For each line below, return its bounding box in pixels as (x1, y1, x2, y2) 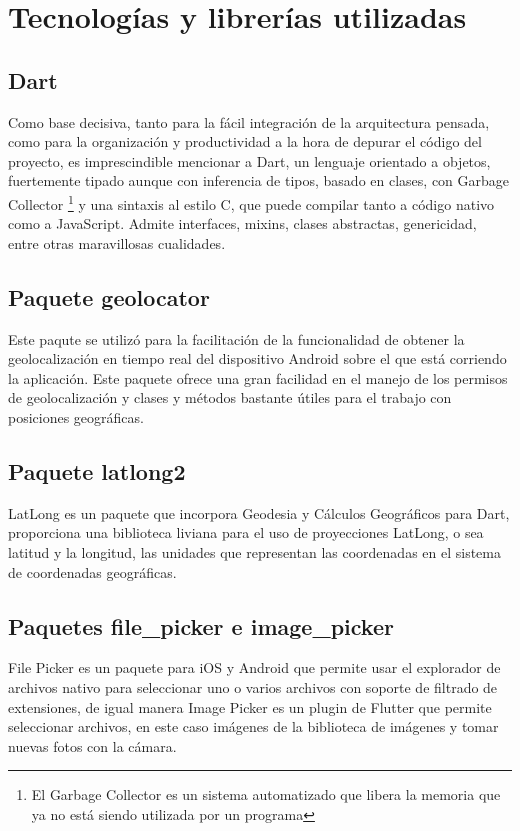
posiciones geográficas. (8, 406, 144, 427)
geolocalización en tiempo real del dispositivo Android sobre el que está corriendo (8, 348, 507, 369)
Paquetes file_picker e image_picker (8, 610, 394, 641)
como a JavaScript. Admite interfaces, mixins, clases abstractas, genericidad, (8, 213, 477, 234)
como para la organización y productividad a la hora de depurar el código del (8, 131, 482, 152)
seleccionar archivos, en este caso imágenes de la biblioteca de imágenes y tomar (8, 716, 499, 737)
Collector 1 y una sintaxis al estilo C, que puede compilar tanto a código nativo (8, 190, 495, 214)
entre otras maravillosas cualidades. (8, 232, 226, 253)
